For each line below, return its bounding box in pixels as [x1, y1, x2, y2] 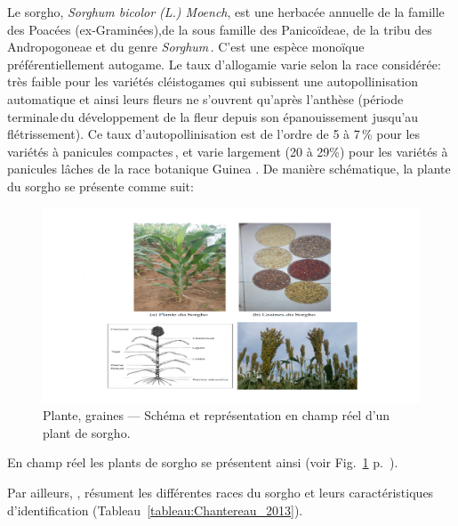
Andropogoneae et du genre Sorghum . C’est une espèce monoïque [7, 37, 365, 56]
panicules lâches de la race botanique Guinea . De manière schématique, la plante [7, 159, 451, 178]
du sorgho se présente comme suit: [7, 176, 194, 195]
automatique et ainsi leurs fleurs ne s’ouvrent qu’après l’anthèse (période [7, 89, 404, 108]
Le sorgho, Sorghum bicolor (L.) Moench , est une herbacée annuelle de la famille [7, 3, 445, 20]
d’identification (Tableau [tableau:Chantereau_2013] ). [7, 500, 303, 519]
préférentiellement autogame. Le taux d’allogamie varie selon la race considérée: [7, 54, 441, 73]
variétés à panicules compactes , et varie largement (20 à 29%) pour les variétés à [7, 142, 448, 160]
